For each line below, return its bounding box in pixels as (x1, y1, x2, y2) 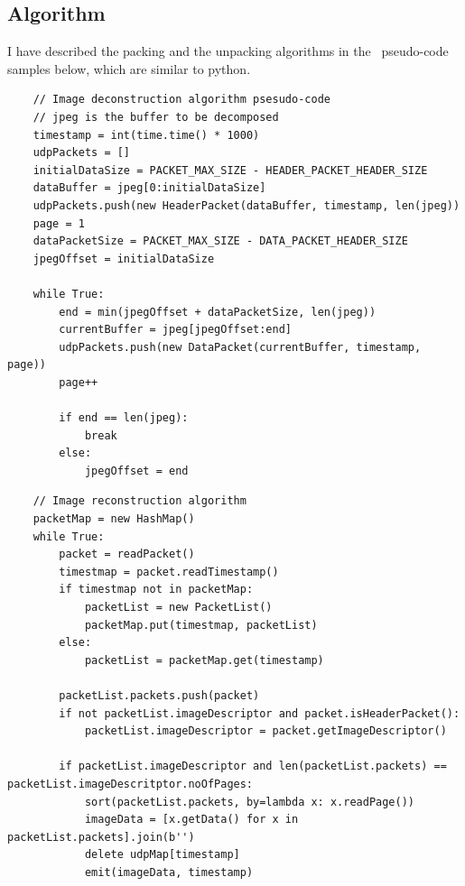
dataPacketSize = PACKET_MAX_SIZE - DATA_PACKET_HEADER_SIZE (33, 235, 408, 248)
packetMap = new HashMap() (33, 512, 195, 526)
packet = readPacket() (59, 548, 195, 561)
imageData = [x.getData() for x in (84, 813, 299, 826)
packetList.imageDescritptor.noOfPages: (7, 777, 254, 790)
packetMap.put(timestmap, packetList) (84, 618, 318, 632)
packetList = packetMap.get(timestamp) (84, 653, 324, 667)
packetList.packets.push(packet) (59, 688, 260, 702)
